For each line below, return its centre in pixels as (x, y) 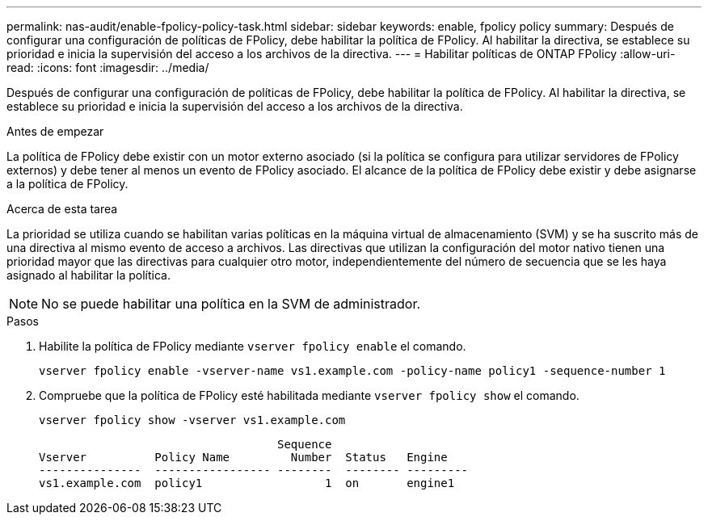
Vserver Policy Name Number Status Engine (243, 457)
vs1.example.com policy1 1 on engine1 (247, 483)
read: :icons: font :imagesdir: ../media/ (108, 67)
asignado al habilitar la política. (88, 275)
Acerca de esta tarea (62, 209)
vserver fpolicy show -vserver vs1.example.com (192, 420)
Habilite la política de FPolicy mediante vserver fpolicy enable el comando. (253, 346)
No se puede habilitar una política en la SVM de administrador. (231, 304)
